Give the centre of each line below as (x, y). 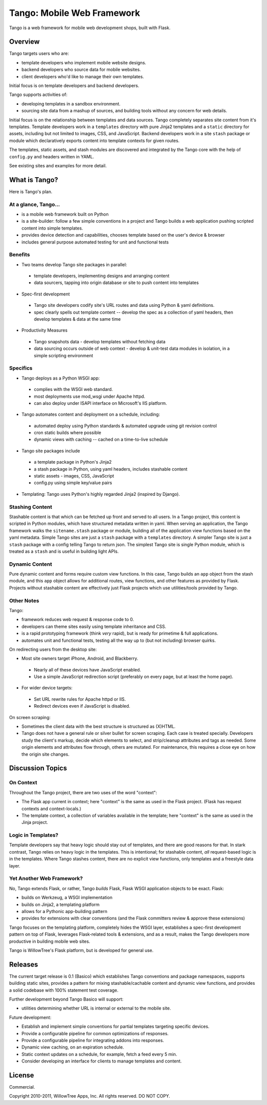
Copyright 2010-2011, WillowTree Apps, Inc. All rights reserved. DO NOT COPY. (89, 1096)
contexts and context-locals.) (51, 809)
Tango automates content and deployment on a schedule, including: (91, 414)
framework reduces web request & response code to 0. (78, 620)
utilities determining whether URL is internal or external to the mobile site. (96, 1008)
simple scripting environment (64, 355)
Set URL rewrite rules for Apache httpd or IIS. (80, 699)
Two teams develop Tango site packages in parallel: (74, 264)
